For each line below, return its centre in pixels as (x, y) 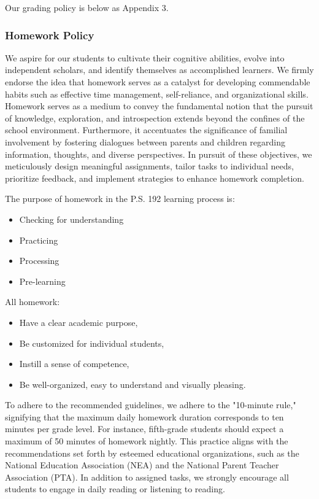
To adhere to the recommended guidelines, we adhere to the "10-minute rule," (151, 405)
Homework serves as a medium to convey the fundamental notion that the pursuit (159, 106)
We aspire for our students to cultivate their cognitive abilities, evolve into (145, 57)
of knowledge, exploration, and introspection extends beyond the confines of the (155, 118)
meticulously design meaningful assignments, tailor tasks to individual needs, (149, 166)
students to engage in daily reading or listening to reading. (115, 489)
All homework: (33, 302)
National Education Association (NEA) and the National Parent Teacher (142, 465)
